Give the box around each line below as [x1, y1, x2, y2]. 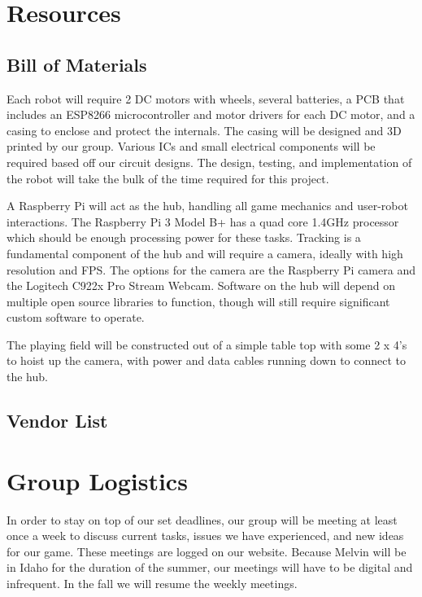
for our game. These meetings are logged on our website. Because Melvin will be [7, 542, 407, 560]
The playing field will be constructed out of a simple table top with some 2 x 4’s [7, 336, 407, 353]
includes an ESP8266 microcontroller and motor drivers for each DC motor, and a [7, 106, 415, 123]
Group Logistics [7, 463, 188, 497]
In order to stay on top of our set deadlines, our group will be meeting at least [7, 511, 398, 528]
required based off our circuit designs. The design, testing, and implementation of [7, 153, 412, 170]
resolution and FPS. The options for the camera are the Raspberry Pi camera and [7, 261, 415, 278]
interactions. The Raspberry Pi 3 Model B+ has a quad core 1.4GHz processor [7, 213, 399, 230]
